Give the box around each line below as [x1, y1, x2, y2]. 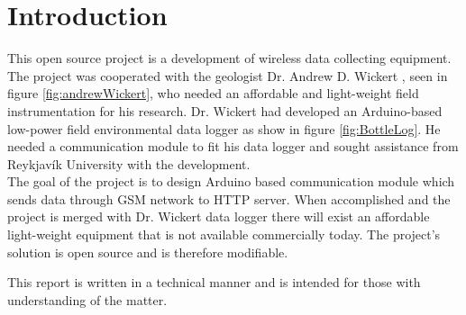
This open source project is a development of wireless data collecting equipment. [7, 49, 452, 67]
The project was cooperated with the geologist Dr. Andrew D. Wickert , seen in [7, 66, 448, 85]
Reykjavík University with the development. [7, 154, 251, 173]
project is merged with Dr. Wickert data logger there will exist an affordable [7, 207, 430, 226]
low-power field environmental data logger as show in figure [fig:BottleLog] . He [7, 119, 441, 138]
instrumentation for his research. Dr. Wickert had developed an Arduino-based [7, 101, 443, 120]
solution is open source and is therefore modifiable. [7, 242, 288, 261]
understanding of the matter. [7, 290, 168, 309]
